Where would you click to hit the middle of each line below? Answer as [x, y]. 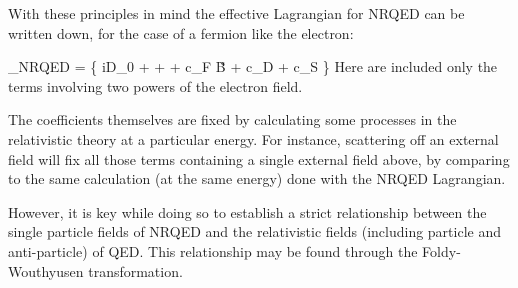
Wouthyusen [46, 270]
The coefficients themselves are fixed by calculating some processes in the [232, 119]
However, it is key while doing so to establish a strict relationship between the [247, 211]
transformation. [135, 270]
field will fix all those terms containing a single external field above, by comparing [259, 158]
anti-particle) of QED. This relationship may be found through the [213, 250]
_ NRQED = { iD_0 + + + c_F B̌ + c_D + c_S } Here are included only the [253, 66]
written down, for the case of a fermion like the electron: [181, 32]
